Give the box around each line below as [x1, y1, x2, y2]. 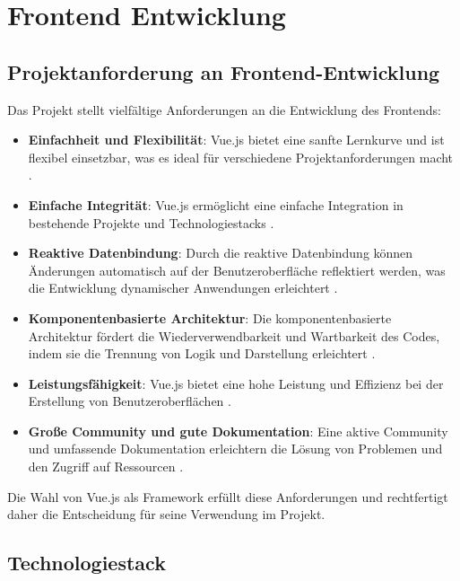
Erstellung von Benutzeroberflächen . [28, 392, 231, 410]
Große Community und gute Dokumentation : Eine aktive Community [28, 421, 448, 440]
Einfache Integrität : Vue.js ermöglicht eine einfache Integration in [28, 195, 404, 214]
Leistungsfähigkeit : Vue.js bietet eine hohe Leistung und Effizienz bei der [28, 374, 444, 392]
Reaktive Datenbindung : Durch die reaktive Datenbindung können [28, 243, 413, 262]
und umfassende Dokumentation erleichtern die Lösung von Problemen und [28, 439, 443, 458]
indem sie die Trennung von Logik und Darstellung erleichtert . [28, 344, 376, 363]
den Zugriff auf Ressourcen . [28, 457, 184, 476]
